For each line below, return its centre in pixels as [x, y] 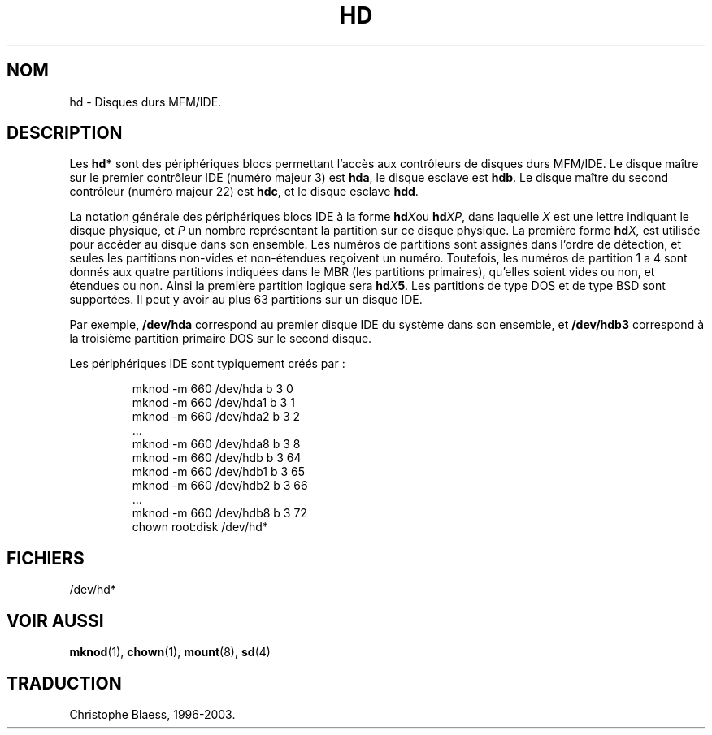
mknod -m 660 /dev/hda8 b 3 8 [216, 444]
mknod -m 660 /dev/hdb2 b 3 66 [220, 486]
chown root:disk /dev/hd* [200, 527]
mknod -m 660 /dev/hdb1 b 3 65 [218, 472]
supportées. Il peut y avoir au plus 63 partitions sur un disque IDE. [246, 300]
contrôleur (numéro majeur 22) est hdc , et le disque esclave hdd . [244, 192]
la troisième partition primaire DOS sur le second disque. [221, 339]
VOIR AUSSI [55, 620]
